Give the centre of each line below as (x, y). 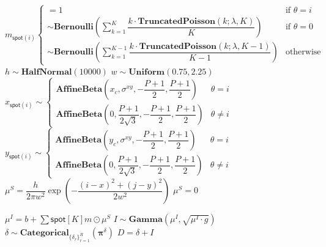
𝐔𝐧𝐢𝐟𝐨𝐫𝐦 (147, 72)
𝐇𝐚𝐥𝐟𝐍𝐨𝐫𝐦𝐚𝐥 (46, 72)
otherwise (303, 52)
